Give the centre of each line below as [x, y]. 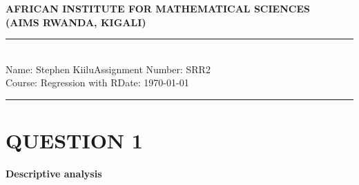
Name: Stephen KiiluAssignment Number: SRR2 [108, 69]
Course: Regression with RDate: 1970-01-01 [97, 82]
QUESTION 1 [74, 140]
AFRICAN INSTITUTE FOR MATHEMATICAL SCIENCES [158, 8]
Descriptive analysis [54, 174]
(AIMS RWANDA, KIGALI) [76, 22]
